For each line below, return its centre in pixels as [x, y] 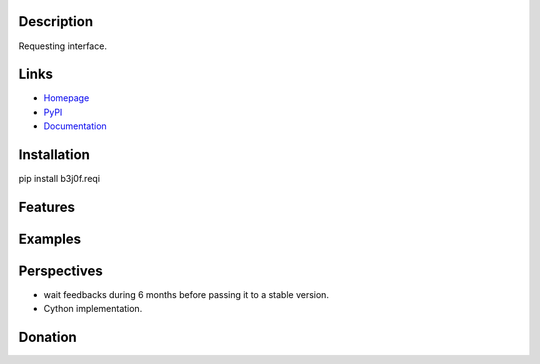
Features [46, 206]
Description [56, 21]
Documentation [75, 126]
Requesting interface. [62, 46]
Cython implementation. [93, 309]
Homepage [66, 98]
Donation [47, 337]
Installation [54, 155]
